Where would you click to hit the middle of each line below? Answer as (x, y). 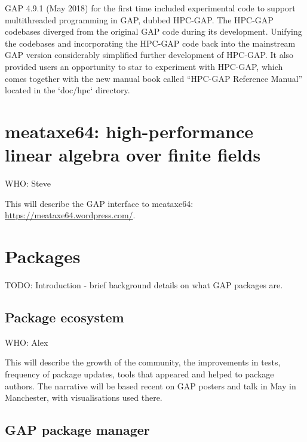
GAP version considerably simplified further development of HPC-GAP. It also (149, 55)
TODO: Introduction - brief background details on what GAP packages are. (144, 284)
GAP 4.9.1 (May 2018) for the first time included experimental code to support (150, 8)
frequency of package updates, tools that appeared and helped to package (139, 374)
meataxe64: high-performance (129, 131)
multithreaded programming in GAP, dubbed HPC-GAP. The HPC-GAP (139, 19)
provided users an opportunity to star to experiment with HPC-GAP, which (144, 66)
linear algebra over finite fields (133, 155)
